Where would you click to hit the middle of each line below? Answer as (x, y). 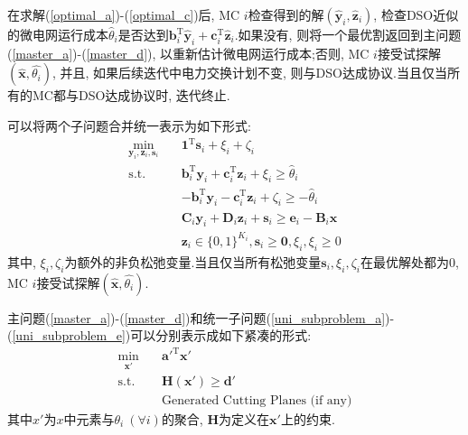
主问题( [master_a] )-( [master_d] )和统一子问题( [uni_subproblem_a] (197, 317)
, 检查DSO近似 (416, 14)
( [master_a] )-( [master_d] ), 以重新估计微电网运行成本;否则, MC (188, 53)
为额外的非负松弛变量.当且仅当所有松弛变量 (193, 261)
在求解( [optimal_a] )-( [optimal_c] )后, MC (124, 14)
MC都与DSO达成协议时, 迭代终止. (131, 95)
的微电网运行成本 (58, 34)
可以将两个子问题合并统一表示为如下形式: (129, 125)
